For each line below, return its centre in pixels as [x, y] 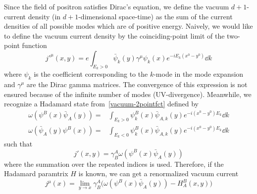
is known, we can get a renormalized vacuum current [158, 173]
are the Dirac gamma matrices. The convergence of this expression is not [137, 84]
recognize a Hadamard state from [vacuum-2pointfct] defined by [101, 104]
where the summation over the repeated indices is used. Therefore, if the [114, 164]
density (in [44, 16]
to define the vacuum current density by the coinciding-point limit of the [114, 35]
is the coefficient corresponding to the [91, 74]
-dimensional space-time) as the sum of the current [155, 16]
